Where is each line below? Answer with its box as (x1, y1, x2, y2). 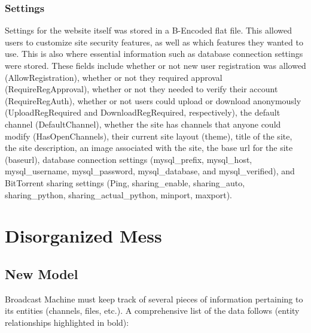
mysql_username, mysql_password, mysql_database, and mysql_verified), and (5, 165, 295, 177)
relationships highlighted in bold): (5, 316, 129, 328)
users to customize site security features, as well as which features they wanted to (5, 35, 303, 48)
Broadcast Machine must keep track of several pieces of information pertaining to (5, 292, 303, 305)
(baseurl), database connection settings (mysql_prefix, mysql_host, (5, 153, 252, 165)
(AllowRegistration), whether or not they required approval (5, 71, 222, 83)
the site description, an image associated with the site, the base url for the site (5, 141, 293, 154)
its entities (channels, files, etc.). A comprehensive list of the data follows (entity (5, 304, 300, 317)
